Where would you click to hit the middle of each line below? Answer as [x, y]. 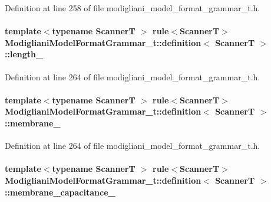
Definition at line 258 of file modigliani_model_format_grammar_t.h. [133, 8]
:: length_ [24, 54]
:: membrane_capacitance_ [60, 192]
